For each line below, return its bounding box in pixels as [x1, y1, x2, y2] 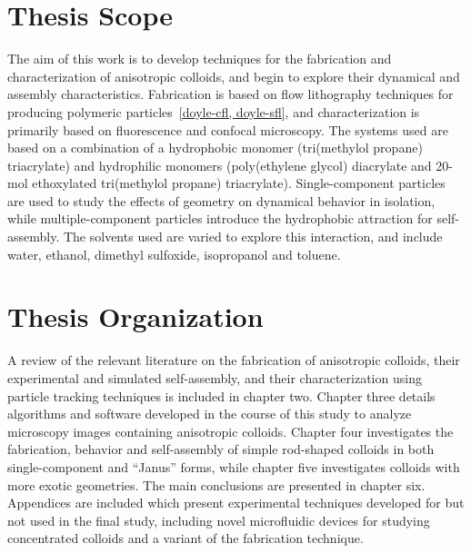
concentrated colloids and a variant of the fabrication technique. [7, 528, 364, 548]
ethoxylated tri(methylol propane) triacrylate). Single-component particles [32, 173, 446, 193]
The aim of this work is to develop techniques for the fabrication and [7, 49, 392, 68]
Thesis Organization [7, 298, 264, 335]
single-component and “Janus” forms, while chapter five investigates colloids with [7, 457, 460, 476]
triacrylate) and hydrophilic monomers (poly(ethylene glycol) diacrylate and [7, 155, 432, 174]
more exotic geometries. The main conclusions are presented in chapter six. [7, 475, 426, 494]
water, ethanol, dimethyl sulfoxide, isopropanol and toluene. [7, 244, 341, 263]
